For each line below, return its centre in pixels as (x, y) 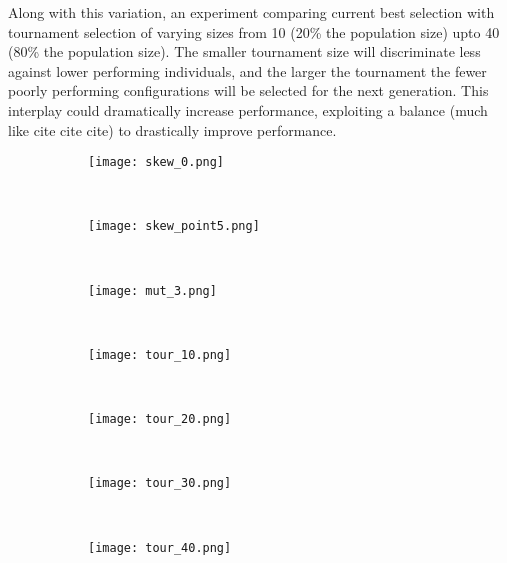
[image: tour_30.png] (160, 483)
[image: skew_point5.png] (174, 226)
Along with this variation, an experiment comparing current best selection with (251, 12)
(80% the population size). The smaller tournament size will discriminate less (244, 51)
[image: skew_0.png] (156, 162)
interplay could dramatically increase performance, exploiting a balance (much (248, 109)
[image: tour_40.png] (160, 547)
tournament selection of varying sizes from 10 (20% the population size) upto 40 (254, 31)
